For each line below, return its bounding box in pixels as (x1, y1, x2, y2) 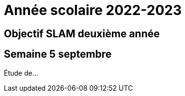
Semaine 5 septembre (4, 48, 112, 61)
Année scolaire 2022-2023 (4, 2, 182, 18)
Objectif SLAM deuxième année (4, 27, 160, 40)
